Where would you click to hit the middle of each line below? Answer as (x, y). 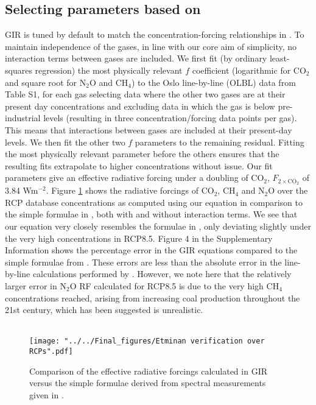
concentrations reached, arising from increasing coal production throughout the (153, 298)
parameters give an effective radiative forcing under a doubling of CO (135, 178)
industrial (23, 118)
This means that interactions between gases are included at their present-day (149, 129)
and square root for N (46, 82)
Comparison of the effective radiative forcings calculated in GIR (148, 371)
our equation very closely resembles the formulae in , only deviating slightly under (158, 226)
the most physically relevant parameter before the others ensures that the (142, 154)
